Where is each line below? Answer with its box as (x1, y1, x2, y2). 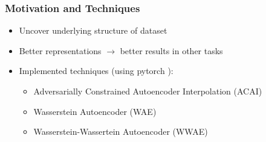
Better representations (19, 44, 102, 57)
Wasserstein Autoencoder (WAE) (33, 105, 157, 117)
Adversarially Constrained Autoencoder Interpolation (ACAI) (33, 85, 262, 97)
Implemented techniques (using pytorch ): (19, 64, 174, 77)
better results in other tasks (120, 44, 223, 57)
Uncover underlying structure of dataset (19, 24, 167, 37)
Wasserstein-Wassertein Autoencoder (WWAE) (33, 125, 208, 138)
